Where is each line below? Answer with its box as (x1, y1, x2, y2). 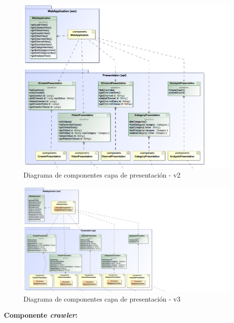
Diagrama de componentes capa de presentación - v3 (23, 293, 180, 304)
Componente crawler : (4, 310, 78, 320)
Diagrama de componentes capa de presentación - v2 (23, 170, 180, 180)
